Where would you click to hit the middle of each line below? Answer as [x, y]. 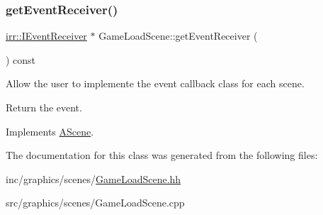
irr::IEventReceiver [46, 36]
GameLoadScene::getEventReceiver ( [178, 36]
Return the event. [44, 107]
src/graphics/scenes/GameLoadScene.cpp [95, 203]
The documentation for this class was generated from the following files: [162, 155]
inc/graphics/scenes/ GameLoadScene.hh [93, 178]
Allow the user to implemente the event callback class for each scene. [155, 83]
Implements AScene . [50, 131]
